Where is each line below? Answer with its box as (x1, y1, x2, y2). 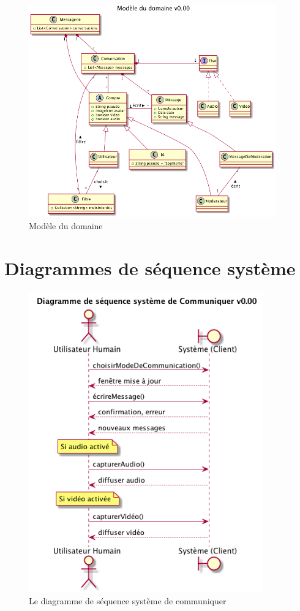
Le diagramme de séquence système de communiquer (29, 594, 227, 607)
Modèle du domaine (29, 219, 103, 232)
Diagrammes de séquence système (4, 255, 296, 280)
